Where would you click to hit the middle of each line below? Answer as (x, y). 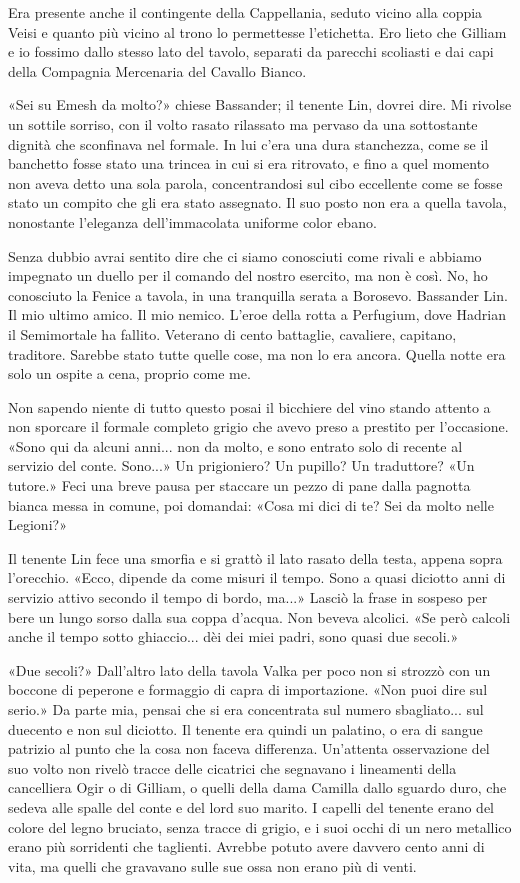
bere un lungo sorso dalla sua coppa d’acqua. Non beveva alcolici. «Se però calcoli (259, 616)
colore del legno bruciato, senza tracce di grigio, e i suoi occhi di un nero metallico (260, 826)
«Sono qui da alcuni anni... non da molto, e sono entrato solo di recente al (235, 445)
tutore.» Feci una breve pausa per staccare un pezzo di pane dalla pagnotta (239, 485)
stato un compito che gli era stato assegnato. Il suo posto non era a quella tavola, (257, 202)
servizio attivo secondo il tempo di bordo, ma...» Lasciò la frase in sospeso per (248, 597)
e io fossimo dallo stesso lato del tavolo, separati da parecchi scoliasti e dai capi (251, 51)
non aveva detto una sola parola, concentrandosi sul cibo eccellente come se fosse (255, 182)
